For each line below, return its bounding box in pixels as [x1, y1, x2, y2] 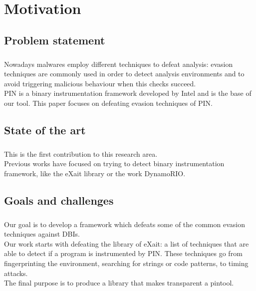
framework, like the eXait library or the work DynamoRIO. [4, 168, 186, 178]
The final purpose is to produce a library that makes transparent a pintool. [4, 278, 234, 288]
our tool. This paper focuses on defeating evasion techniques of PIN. [4, 97, 213, 108]
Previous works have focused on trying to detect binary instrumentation [4, 158, 225, 169]
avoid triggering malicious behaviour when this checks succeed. [4, 78, 196, 88]
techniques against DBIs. [4, 229, 80, 239]
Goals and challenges [4, 192, 114, 208]
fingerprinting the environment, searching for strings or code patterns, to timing [4, 258, 249, 268]
